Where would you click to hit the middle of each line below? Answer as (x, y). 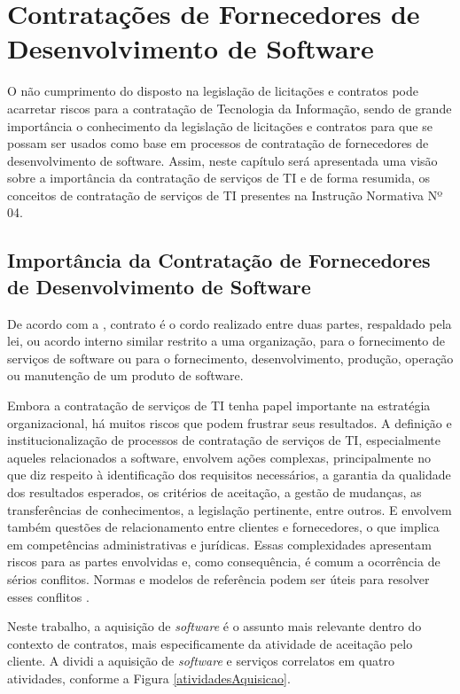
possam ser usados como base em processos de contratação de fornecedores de (218, 143)
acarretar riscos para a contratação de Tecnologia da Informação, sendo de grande (230, 108)
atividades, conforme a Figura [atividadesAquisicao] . (149, 678)
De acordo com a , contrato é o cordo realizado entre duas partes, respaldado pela (230, 323)
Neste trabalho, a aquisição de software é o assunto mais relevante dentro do (214, 626)
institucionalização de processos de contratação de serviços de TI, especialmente (224, 440)
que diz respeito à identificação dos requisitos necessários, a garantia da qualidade (229, 475)
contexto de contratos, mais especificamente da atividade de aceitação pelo (210, 643)
